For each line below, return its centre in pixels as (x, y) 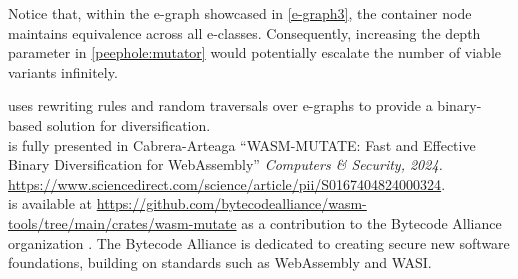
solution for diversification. (128, 124)
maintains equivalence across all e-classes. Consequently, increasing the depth (244, 32)
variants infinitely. (63, 71)
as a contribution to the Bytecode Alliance (371, 222)
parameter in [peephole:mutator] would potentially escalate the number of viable (255, 52)
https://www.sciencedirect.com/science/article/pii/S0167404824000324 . (227, 183)
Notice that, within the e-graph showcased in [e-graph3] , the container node (240, 13)
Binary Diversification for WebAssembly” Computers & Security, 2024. (225, 164)
